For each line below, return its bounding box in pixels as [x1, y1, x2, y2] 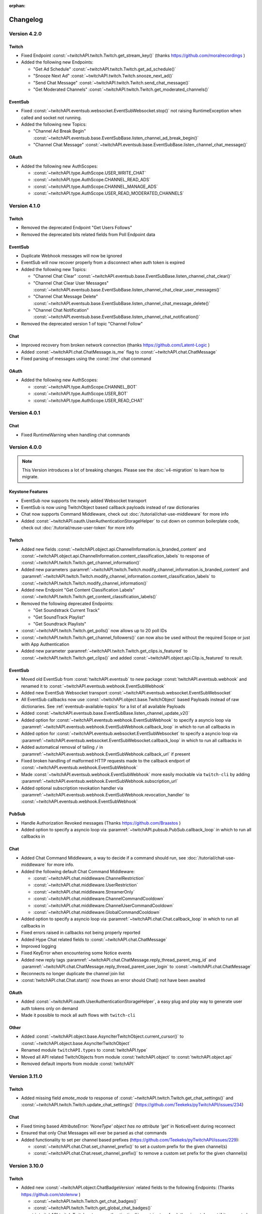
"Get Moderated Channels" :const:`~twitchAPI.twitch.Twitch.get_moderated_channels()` [33, 86, 210, 92]
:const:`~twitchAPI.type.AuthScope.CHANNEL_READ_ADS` [33, 177, 150, 183]
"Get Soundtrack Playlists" [33, 621, 87, 626]
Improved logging [21, 943, 57, 949]
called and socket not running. [21, 115, 82, 120]
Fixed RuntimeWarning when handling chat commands [21, 432, 131, 438]
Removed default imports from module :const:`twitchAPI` [21, 1061, 135, 1067]
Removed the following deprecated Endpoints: [21, 600, 114, 607]
